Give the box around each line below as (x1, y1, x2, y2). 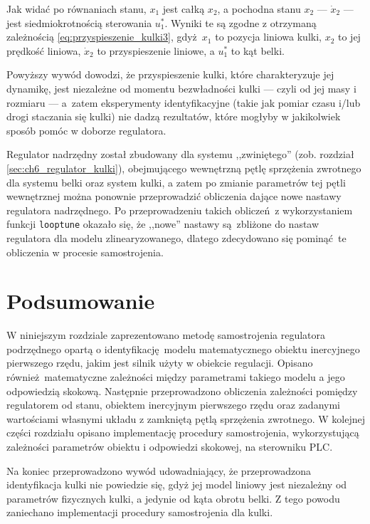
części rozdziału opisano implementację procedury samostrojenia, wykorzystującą (6, 425, 359, 440)
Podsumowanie (6, 286, 155, 315)
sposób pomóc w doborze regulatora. (6, 122, 166, 137)
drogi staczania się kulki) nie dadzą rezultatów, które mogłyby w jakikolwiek (6, 109, 341, 124)
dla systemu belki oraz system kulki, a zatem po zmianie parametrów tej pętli (6, 174, 346, 189)
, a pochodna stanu (217, 1, 301, 16)
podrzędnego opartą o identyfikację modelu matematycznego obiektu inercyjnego (6, 341, 360, 356)
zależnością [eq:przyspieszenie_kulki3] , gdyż (6, 29, 197, 44)
